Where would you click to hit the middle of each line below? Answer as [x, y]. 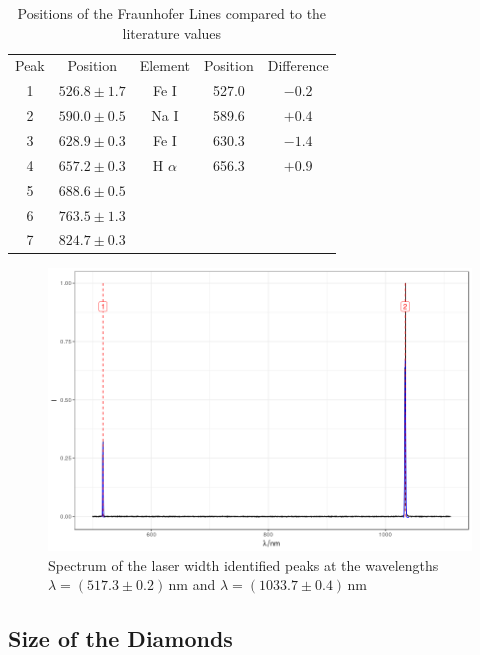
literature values [172, 32]
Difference [298, 65]
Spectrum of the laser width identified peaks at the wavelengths [243, 564]
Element [165, 65]
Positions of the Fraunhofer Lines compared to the [172, 13]
